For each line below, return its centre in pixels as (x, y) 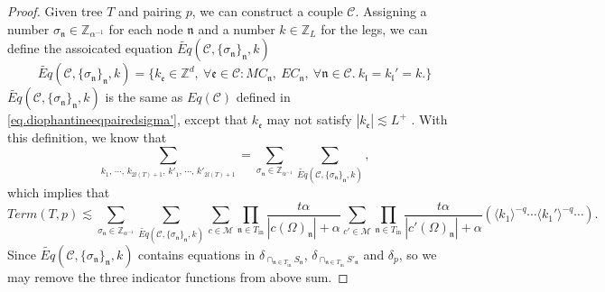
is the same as (144, 97)
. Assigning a (391, 11)
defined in (263, 97)
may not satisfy (309, 119)
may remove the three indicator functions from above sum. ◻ (178, 276)
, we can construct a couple (267, 11)
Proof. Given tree (55, 11)
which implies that (59, 192)
